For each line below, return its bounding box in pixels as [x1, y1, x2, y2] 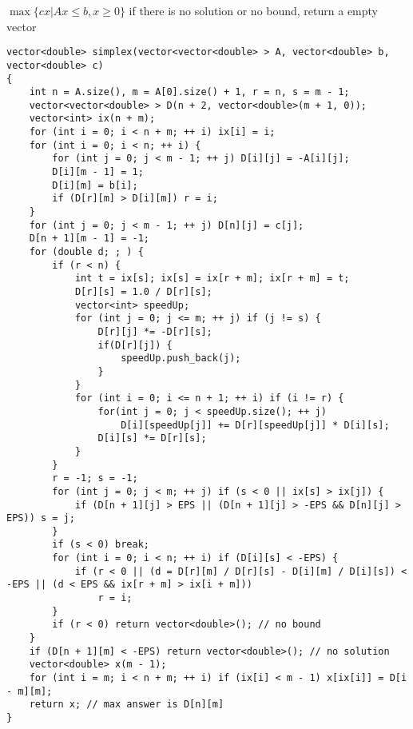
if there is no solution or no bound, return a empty [129, 2, 379, 18]
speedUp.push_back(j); [121, 353, 241, 364]
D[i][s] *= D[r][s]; [97, 432, 207, 444]
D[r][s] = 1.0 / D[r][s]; [74, 286, 212, 297]
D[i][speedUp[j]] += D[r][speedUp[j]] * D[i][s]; [121, 419, 390, 431]
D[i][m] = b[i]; [52, 179, 138, 191]
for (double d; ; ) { [29, 246, 144, 258]
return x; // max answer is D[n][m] [29, 699, 224, 711]
